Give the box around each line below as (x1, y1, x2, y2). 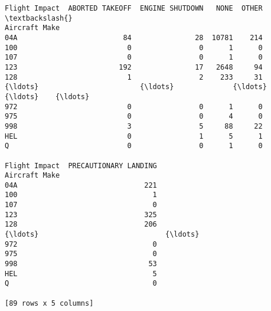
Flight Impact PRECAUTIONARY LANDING (5, 161, 157, 170)
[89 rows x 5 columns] (5, 299, 94, 307)
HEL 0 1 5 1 (5, 132, 263, 140)
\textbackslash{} (5, 14, 73, 22)
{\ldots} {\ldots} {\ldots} (5, 83, 267, 91)
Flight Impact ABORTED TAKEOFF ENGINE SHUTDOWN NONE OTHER (5, 4, 263, 12)
